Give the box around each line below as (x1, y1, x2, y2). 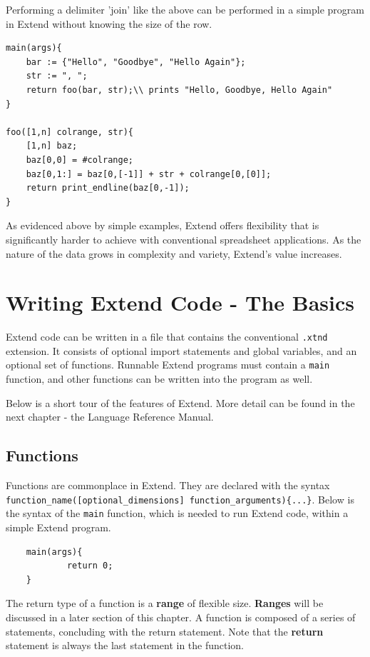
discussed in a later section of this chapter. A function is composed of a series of (6, 609, 356, 624)
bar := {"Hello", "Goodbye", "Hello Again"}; (26, 56, 246, 67)
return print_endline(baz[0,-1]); (26, 183, 190, 194)
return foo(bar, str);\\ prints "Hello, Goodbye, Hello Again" (26, 84, 333, 95)
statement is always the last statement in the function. (6, 638, 245, 653)
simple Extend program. (6, 520, 111, 535)
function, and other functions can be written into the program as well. (6, 371, 313, 386)
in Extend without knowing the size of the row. (6, 16, 212, 31)
